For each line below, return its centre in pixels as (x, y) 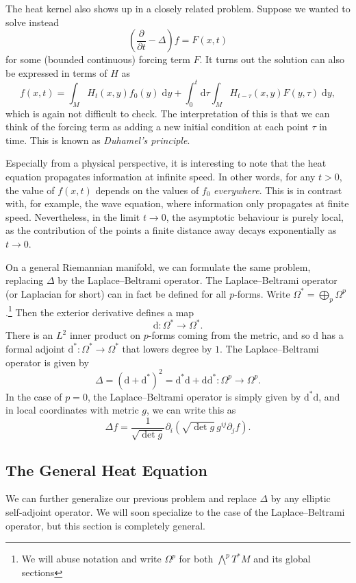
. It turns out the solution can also (272, 59)
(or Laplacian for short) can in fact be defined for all (116, 293)
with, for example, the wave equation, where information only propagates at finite (177, 203)
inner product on (105, 335)
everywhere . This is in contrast (278, 190)
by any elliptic (301, 498)
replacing (25, 280)
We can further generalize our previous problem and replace (131, 498)
